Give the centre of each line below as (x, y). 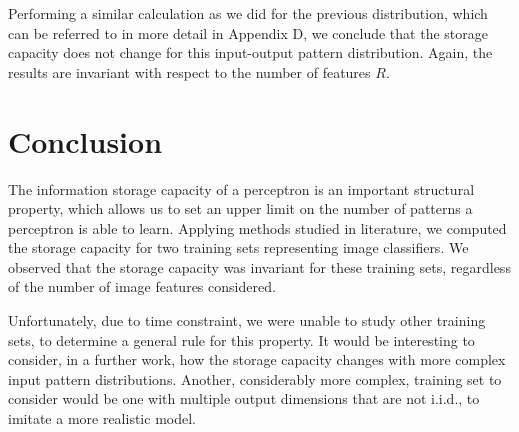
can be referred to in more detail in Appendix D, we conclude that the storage (248, 32)
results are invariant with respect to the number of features (189, 71)
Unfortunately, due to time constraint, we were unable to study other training (247, 320)
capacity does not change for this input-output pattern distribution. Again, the (250, 52)
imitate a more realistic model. (102, 418)
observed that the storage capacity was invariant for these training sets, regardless (259, 266)
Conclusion (85, 140)
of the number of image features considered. (142, 286)
